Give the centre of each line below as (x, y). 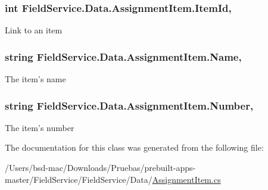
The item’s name (35, 79)
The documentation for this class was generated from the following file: (134, 147)
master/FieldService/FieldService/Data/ (79, 179)
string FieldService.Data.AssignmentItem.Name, (123, 56)
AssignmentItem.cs (186, 179)
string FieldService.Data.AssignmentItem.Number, (129, 105)
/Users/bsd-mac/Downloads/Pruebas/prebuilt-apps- (100, 168)
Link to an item (34, 30)
